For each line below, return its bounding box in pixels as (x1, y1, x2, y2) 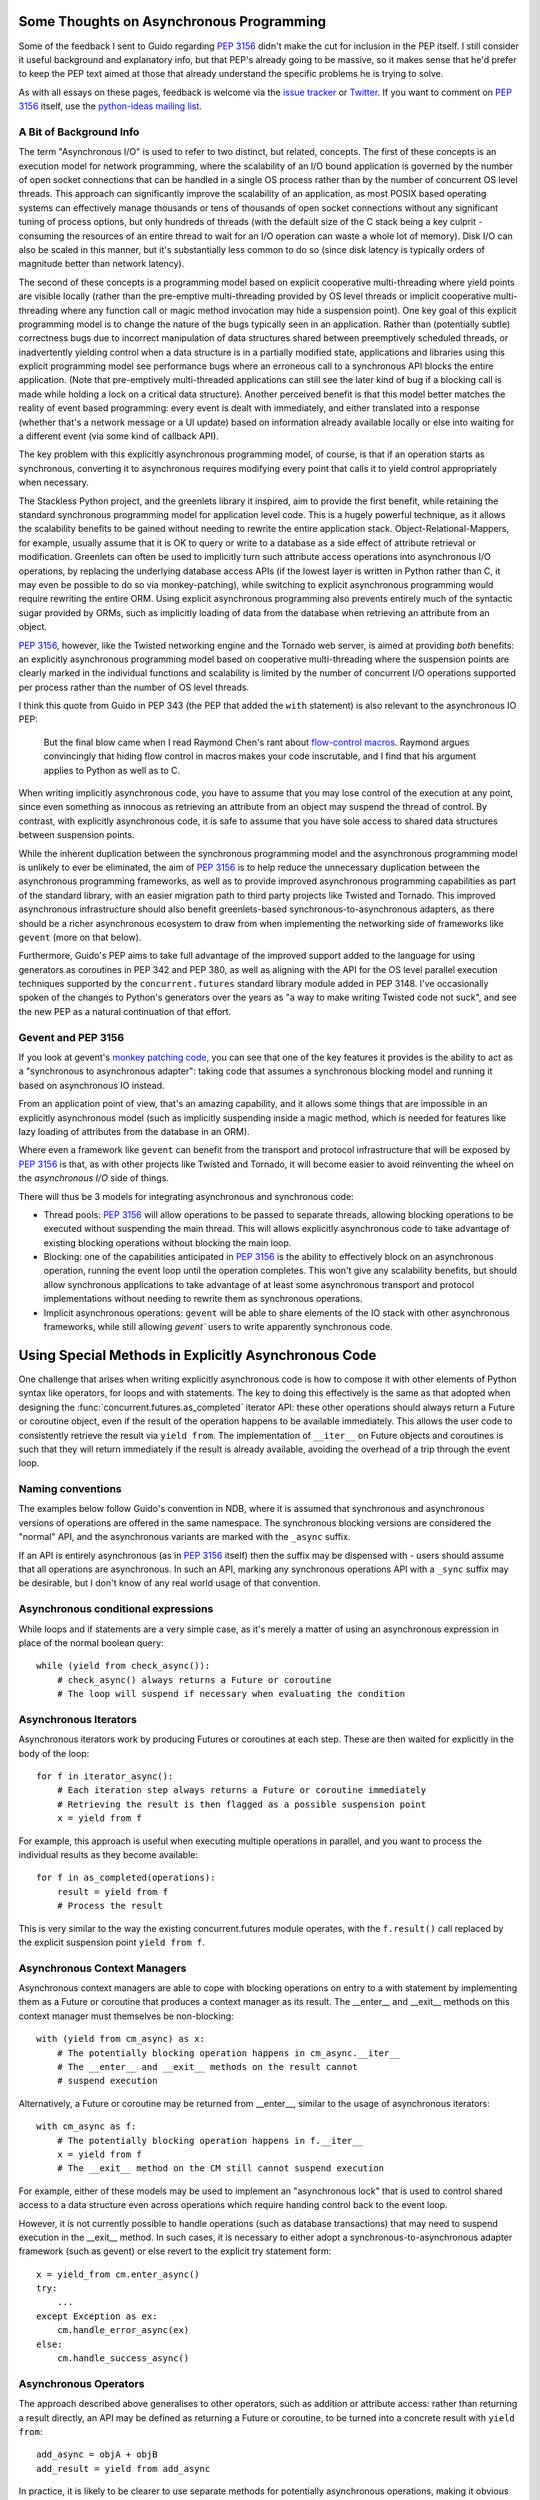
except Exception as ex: (36, 2310, 158, 2322)
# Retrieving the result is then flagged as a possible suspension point (56, 1798, 427, 1810)
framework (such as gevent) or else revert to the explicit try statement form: (18, 2245, 332, 2257)
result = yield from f (56, 1886, 169, 1897)
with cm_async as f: (36, 2121, 137, 2132)
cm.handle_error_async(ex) (56, 2325, 190, 2336)
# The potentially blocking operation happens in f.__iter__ (56, 2135, 364, 2146)
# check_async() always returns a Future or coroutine (56, 1674, 332, 1685)
